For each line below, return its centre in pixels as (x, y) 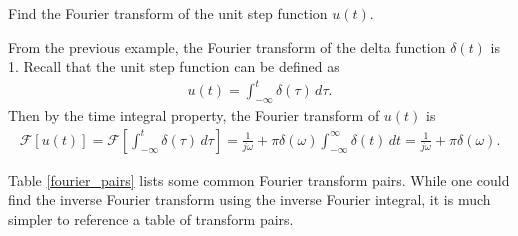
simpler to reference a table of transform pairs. (151, 218)
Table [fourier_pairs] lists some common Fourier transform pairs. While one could (259, 179)
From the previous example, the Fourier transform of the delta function (227, 46)
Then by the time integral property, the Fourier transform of (194, 115)
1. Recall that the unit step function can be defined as (174, 66)
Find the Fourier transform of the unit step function (168, 13)
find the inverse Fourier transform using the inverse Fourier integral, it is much (249, 199)
